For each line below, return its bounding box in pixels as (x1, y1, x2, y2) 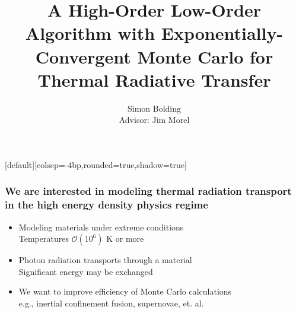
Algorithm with (25, 21, 155, 45)
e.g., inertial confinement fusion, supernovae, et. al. (18, 296, 204, 309)
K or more (106, 232, 144, 245)
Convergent (35, 44, 131, 68)
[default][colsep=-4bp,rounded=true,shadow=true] (5, 158, 187, 170)
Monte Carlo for (137, 44, 273, 68)
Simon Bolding (127, 102, 182, 114)
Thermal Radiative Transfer (37, 67, 271, 91)
